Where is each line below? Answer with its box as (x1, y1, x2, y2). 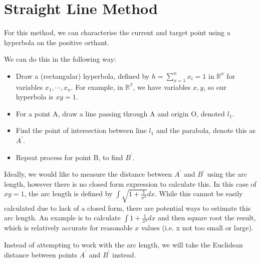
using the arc (207, 169, 247, 179)
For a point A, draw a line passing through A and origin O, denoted (16, 108, 225, 118)
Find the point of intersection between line (16, 125, 147, 136)
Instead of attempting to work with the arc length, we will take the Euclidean (4, 239, 243, 250)
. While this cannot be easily (154, 188, 243, 199)
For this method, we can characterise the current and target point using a (4, 27, 230, 38)
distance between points (4, 249, 77, 259)
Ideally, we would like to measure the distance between (4, 169, 172, 179)
